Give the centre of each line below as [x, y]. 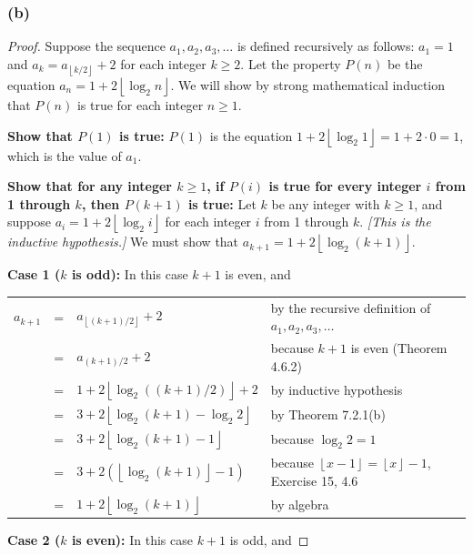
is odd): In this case [130, 274]
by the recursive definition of [351, 307]
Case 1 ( [34, 274]
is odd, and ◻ [269, 540]
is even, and [258, 274]
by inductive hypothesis [337, 389]
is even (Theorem [399, 348]
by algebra [300, 504]
